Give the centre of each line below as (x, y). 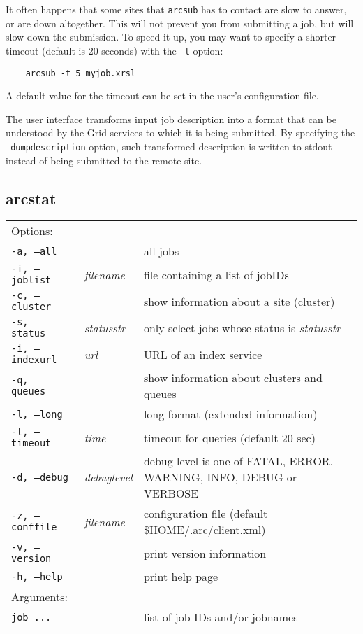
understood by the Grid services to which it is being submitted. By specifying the (180, 133)
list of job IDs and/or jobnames (221, 617)
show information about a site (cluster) (239, 301)
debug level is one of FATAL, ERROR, (238, 461)
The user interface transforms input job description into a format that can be (171, 119)
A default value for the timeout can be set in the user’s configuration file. (162, 96)
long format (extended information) (230, 414)
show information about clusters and (233, 378)
